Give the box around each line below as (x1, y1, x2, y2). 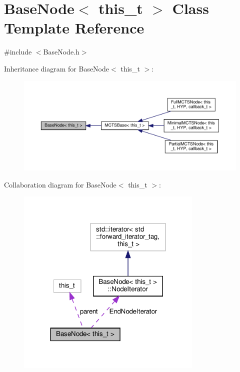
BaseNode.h (43, 46, 79, 57)
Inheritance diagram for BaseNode (4, 63, 109, 73)
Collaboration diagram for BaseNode (4, 179, 116, 189)
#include (4, 46, 32, 57)
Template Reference (4, 17, 144, 38)
